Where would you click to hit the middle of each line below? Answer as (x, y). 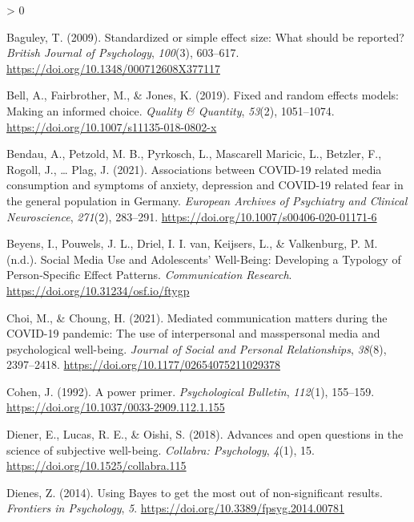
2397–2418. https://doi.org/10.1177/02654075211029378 (143, 364)
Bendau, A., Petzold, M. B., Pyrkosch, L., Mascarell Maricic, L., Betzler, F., (194, 154)
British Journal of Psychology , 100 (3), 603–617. (123, 53)
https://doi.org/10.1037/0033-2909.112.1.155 (116, 407)
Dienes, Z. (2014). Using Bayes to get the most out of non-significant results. (195, 492)
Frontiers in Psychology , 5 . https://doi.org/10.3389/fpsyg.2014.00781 (175, 508)
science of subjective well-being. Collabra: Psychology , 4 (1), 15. (161, 449)
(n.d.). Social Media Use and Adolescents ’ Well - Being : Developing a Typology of (204, 259)
